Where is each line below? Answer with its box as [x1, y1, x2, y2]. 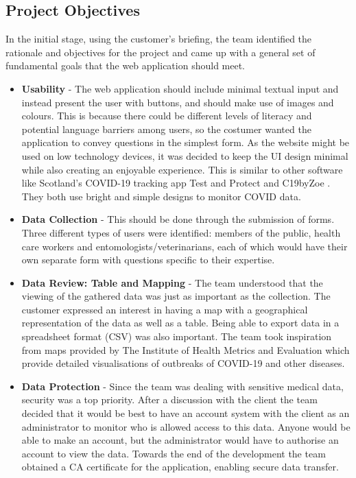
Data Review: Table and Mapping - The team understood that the [21, 275, 323, 289]
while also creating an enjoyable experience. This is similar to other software [21, 162, 343, 176]
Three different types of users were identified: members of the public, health [21, 225, 341, 239]
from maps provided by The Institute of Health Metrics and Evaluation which [21, 342, 350, 357]
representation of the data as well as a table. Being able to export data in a [21, 315, 340, 330]
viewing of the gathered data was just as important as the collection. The [21, 289, 331, 303]
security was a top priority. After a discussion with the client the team [21, 392, 318, 407]
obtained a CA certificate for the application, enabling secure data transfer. [21, 459, 339, 474]
